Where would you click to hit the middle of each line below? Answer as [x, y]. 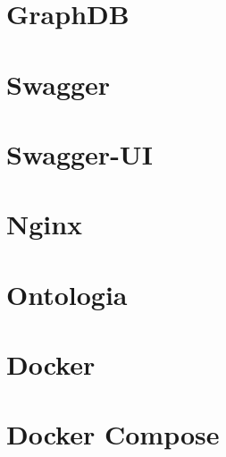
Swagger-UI [80, 153]
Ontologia [67, 294]
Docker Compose [113, 434]
